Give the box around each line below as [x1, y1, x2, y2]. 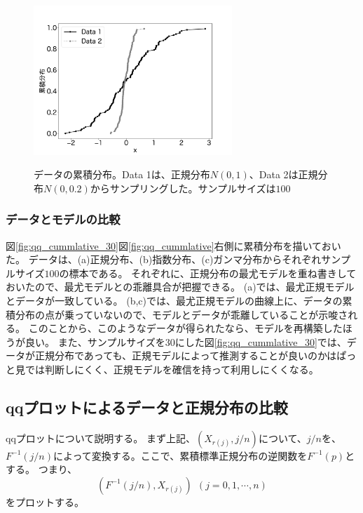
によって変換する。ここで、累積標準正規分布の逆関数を [53, 448, 308, 462]
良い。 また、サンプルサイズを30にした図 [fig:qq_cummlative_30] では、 [25, 334, 347, 349]
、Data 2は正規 [249, 167, 318, 182]
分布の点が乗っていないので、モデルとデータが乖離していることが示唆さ [15, 307, 348, 321]
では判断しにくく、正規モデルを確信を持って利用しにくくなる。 [25, 361, 319, 376]
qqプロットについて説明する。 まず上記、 [6, 430, 196, 445]
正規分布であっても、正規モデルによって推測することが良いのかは [34, 348, 337, 363]
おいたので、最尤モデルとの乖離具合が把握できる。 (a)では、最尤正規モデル [6, 279, 355, 294]
